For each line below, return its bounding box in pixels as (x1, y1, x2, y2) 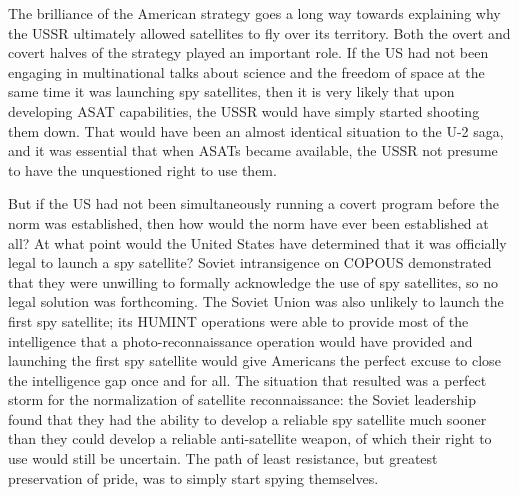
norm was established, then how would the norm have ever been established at (8, 212, 489, 233)
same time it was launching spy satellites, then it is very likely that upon (8, 81, 455, 102)
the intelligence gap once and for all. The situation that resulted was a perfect (8, 369, 487, 390)
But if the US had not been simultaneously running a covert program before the (8, 193, 499, 214)
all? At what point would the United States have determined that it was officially (8, 232, 507, 253)
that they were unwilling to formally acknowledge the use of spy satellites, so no (8, 271, 499, 292)
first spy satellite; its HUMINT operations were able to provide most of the (8, 310, 469, 331)
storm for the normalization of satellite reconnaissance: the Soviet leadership (8, 389, 477, 410)
